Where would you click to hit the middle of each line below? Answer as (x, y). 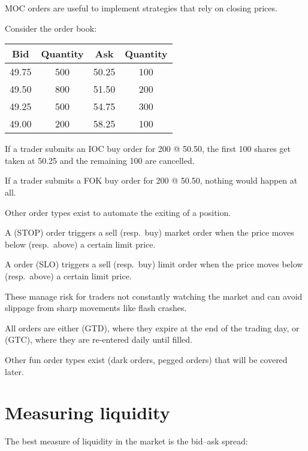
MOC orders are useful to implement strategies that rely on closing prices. (141, 8)
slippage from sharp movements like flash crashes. (96, 308)
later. (14, 371)
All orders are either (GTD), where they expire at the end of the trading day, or (152, 327)
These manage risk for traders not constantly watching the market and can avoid (154, 296)
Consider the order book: (51, 28)
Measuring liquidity (87, 412)
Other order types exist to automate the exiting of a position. (118, 212)
